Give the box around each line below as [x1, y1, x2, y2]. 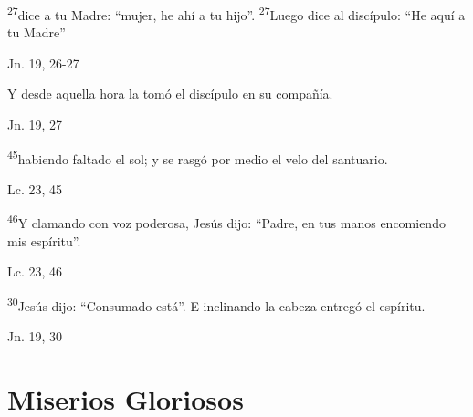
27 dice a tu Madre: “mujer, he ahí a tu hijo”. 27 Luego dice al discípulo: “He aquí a [7, 3, 466, 24]
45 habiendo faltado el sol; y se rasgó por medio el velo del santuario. [7, 146, 388, 168]
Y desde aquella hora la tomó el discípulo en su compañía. [7, 84, 333, 103]
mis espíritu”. [7, 231, 81, 250]
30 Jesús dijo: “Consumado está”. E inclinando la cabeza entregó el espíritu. [7, 293, 426, 315]
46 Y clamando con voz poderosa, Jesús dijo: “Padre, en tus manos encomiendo [7, 211, 446, 233]
